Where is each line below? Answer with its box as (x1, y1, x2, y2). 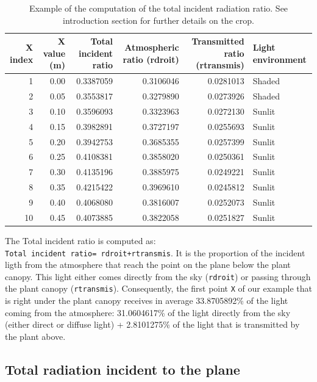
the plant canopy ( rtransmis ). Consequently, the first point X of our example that (5, 282, 312, 295)
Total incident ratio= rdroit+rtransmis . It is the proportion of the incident (5, 246, 305, 259)
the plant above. (5, 330, 66, 342)
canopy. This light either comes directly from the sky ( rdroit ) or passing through (5, 270, 311, 283)
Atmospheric (124, 40, 179, 53)
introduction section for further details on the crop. (63, 13, 254, 26)
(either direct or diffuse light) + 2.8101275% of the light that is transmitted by (5, 318, 300, 331)
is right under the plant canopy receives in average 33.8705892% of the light (5, 294, 288, 307)
